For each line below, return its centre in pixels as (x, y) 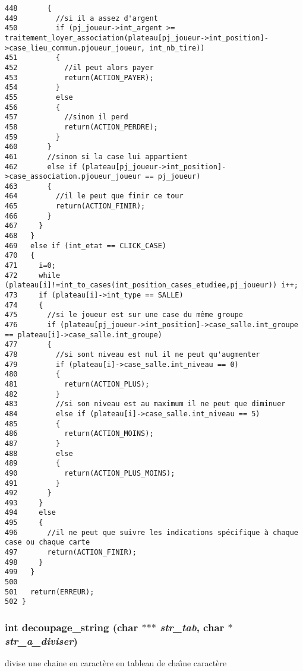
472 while (33, 275)
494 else (30, 513)
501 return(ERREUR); (50, 592)
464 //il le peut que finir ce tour (94, 196)
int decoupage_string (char (72, 627)
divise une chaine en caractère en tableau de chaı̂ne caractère (116, 663)
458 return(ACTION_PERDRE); (81, 127)
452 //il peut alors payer (79, 67)
